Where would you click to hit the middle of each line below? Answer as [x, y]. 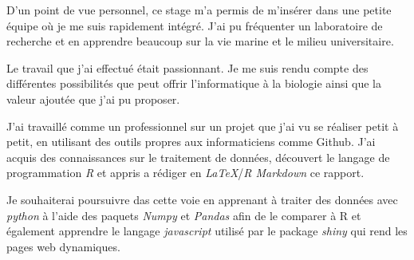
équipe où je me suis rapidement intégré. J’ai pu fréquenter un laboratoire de [195, 25]
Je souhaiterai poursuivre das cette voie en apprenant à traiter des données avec [202, 199]
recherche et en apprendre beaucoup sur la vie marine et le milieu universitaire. [200, 41]
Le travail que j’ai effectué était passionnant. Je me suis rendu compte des [187, 67]
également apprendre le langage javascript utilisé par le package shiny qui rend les [207, 231]
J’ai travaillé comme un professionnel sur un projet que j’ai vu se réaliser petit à [203, 126]
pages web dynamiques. [63, 246]
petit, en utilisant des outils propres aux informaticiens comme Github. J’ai [191, 142]
